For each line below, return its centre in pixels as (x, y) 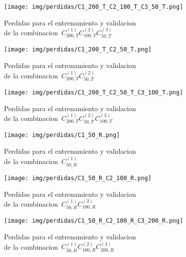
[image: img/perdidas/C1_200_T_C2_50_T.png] (78, 50)
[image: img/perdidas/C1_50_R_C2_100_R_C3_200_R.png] (94, 221)
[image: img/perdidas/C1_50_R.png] (62, 135)
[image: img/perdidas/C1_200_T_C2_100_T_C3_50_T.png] (94, 7)
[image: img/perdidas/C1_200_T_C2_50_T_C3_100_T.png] (94, 92)
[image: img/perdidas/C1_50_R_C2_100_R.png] (78, 178)
